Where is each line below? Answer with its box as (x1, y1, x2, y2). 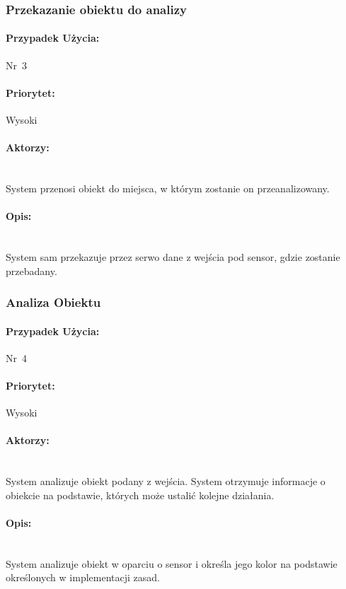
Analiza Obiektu (6, 293, 101, 311)
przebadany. (6, 263, 57, 278)
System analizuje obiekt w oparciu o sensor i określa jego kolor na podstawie (6, 556, 338, 571)
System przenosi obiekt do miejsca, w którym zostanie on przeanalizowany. (6, 181, 330, 196)
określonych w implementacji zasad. (6, 570, 160, 585)
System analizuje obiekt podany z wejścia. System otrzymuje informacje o (6, 474, 325, 489)
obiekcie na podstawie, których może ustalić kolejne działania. (6, 487, 275, 502)
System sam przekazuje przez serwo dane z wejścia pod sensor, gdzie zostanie (6, 250, 340, 264)
